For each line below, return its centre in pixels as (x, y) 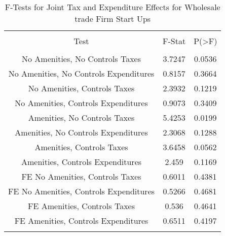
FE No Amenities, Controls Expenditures (82, 191)
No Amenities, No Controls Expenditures (81, 73)
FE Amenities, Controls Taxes (81, 206)
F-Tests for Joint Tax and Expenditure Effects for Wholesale (113, 7)
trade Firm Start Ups (113, 19)
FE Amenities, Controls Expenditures (81, 221)
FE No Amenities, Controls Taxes (81, 176)
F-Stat (174, 41)
